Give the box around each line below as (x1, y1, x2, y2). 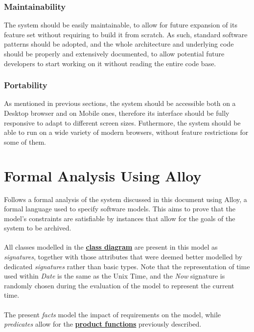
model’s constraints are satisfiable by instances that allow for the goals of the (4, 213, 235, 223)
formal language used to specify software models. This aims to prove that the (4, 204, 236, 214)
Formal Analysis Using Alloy (4, 165, 202, 185)
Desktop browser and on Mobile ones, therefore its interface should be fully (4, 108, 230, 118)
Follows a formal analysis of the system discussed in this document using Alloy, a (4, 194, 247, 204)
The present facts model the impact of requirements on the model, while (4, 309, 221, 319)
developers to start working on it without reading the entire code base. (4, 58, 216, 68)
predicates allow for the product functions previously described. (4, 319, 202, 329)
